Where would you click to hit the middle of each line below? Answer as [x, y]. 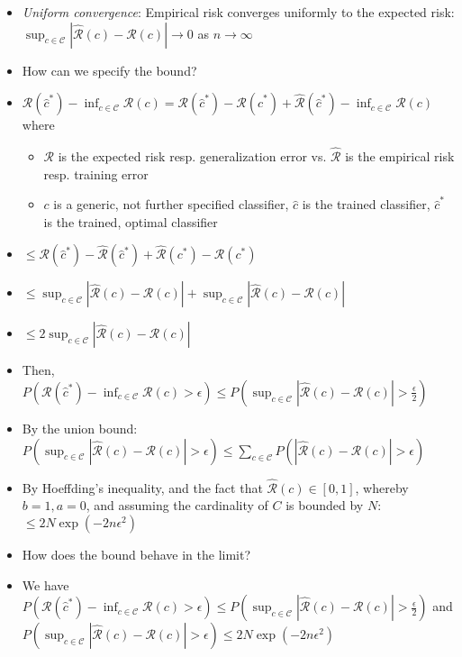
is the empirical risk [400, 156]
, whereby [382, 487]
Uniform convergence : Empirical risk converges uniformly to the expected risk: [238, 12]
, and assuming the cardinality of [177, 505]
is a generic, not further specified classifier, [171, 204]
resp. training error [96, 173]
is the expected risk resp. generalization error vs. [192, 156]
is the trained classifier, [366, 204]
